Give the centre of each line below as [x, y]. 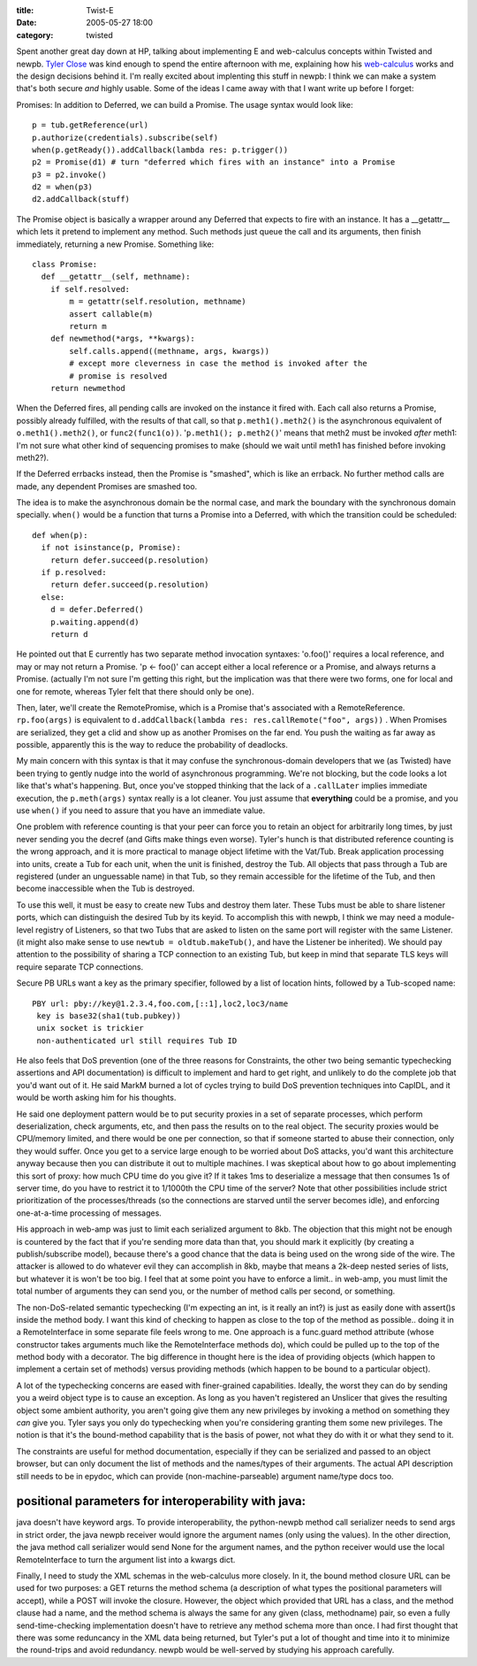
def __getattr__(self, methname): [116, 277]
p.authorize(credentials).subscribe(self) [125, 138]
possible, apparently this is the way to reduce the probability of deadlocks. [152, 745]
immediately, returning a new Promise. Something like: [115, 244]
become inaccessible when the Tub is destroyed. [106, 888]
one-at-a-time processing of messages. [89, 1213]
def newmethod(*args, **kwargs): [123, 339]
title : [25, 10]
